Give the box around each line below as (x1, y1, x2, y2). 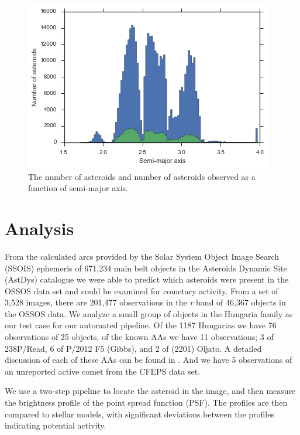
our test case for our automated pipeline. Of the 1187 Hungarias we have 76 (5, 319, 277, 331)
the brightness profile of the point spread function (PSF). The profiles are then (5, 396, 288, 409)
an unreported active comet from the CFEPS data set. (5, 365, 201, 377)
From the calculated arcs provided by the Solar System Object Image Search (5, 250, 280, 262)
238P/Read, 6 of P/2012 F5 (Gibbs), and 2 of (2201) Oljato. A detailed (5, 342, 262, 354)
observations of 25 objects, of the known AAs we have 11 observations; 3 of (5, 331, 274, 343)
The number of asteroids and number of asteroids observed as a (28, 170, 256, 182)
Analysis (5, 216, 74, 240)
